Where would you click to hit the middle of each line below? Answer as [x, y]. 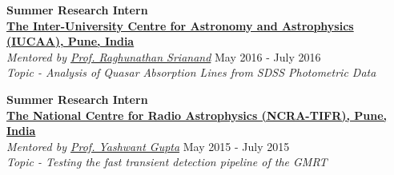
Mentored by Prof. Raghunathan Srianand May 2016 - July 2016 [164, 56]
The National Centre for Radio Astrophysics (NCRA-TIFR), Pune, [197, 115]
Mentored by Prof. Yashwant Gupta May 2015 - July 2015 [148, 146]
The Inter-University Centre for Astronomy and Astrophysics [180, 25]
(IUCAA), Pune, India [70, 41]
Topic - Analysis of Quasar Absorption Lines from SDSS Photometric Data [191, 72]
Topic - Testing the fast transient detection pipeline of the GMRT [167, 162]
